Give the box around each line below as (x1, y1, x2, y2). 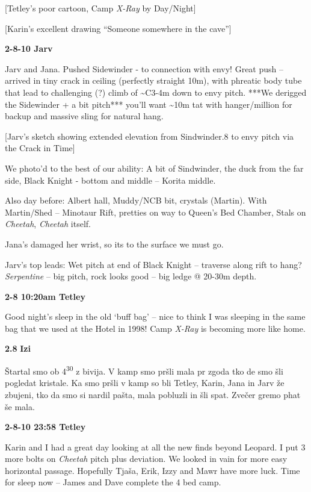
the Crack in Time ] (5, 142, 75, 154)
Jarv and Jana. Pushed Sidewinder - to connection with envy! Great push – (5, 62, 283, 75)
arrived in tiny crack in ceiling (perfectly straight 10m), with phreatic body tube (5, 74, 302, 87)
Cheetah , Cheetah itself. (5, 217, 91, 230)
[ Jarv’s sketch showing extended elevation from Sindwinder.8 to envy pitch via (5, 129, 294, 142)
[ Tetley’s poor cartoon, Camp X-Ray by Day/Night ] (5, 2, 196, 14)
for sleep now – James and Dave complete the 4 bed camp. (5, 476, 221, 488)
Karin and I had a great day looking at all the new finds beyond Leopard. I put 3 (5, 440, 306, 453)
